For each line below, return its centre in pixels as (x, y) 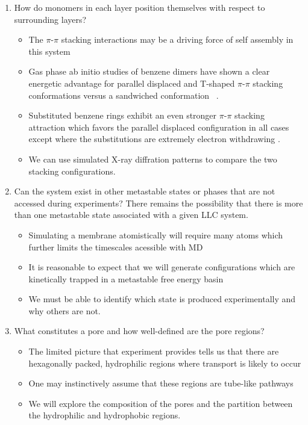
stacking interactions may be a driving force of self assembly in (177, 39)
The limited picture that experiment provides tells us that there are (154, 351)
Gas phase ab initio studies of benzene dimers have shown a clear (149, 71)
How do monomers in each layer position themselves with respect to (140, 7)
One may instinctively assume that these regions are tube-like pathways (161, 383)
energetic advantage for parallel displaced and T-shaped (132, 83)
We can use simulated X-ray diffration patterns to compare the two (153, 159)
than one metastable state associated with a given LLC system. (131, 215)
